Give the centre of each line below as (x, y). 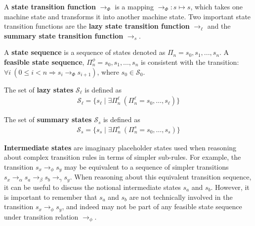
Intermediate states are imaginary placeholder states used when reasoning (120, 147)
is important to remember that (51, 197)
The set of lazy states (39, 89)
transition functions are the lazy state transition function (97, 26)
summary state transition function (64, 35)
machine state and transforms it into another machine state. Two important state (127, 16)
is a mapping (134, 6)
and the (219, 26)
